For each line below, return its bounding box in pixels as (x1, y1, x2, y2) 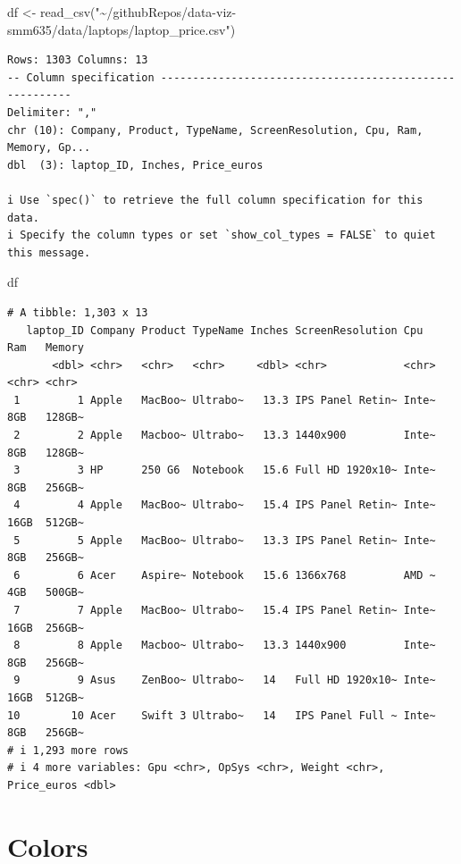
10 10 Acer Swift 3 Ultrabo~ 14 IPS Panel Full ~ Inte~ (7, 709, 436, 722)
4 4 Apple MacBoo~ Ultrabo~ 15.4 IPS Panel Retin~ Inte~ (13, 499, 436, 512)
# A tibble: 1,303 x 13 (7, 306, 148, 319)
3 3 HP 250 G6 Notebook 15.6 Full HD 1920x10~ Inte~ (13, 464, 436, 477)
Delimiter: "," (7, 105, 97, 119)
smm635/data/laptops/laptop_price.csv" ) (7, 20, 236, 38)
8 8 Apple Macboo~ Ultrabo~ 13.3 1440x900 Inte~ (13, 639, 436, 652)
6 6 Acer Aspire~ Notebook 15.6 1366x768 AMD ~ (13, 568, 436, 582)
